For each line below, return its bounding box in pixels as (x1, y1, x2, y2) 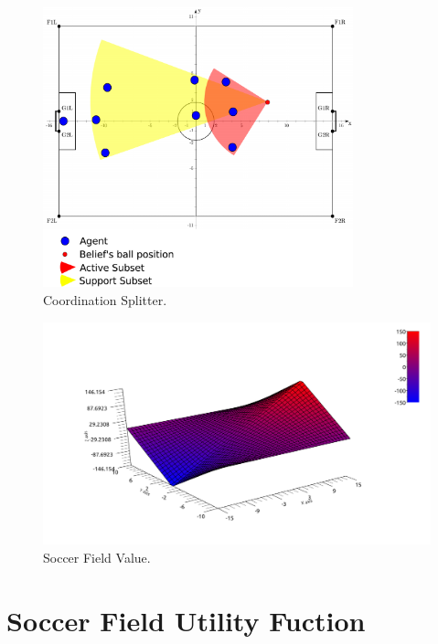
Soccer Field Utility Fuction (6, 601, 366, 639)
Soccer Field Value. (43, 548, 151, 567)
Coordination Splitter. (43, 290, 167, 309)
